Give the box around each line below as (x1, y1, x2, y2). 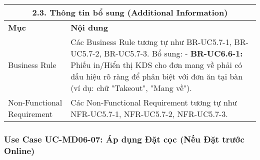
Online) (4, 144, 35, 156)
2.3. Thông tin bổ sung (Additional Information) (32, 6, 228, 18)
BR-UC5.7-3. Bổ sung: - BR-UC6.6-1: (104, 47, 243, 59)
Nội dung (70, 21, 108, 33)
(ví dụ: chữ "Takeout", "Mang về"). (70, 82, 192, 93)
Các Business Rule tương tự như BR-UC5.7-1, (70, 36, 232, 47)
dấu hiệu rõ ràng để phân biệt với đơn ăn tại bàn (70, 70, 243, 82)
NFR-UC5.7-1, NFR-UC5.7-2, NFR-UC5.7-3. (70, 108, 228, 119)
